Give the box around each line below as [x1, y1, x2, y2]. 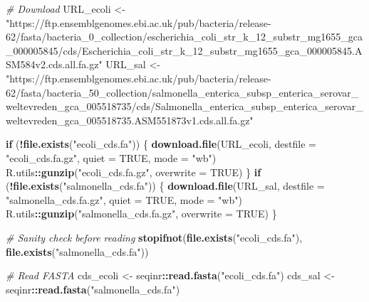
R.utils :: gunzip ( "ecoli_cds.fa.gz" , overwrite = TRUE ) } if [6, 164, 261, 179]
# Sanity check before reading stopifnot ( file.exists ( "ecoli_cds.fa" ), [6, 230, 303, 244]
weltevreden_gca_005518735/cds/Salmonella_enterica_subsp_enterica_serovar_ [6, 99, 363, 114]
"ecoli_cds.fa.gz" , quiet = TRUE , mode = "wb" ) [6, 150, 217, 165]
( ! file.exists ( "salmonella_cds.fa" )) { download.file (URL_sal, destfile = [6, 178, 325, 193]
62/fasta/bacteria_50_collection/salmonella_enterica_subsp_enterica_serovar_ [6, 85, 359, 99]
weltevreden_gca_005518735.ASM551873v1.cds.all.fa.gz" [6, 112, 254, 127]
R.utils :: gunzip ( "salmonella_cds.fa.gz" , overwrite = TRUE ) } [6, 206, 277, 221]
